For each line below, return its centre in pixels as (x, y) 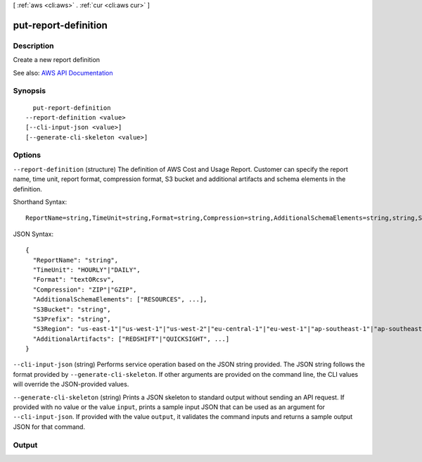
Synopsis (29, 91)
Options (27, 155)
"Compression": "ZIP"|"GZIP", (85, 289)
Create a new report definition (57, 60)
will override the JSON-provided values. (71, 385)
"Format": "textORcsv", (74, 280)
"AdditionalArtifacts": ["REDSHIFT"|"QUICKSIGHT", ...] (131, 339)
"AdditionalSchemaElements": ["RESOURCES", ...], (120, 300)
